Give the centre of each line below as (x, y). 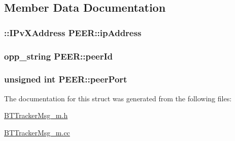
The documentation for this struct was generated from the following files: (118, 98)
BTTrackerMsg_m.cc (37, 132)
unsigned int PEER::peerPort (66, 79)
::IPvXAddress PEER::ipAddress (73, 32)
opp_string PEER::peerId (59, 56)
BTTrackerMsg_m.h (36, 115)
